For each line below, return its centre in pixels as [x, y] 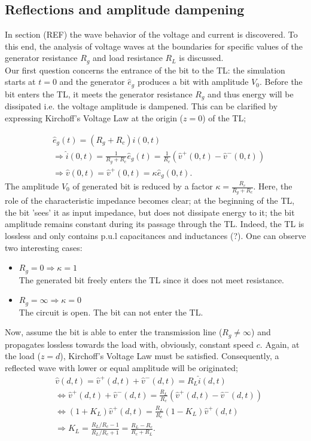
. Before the [281, 82]
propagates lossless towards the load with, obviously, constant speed [129, 344]
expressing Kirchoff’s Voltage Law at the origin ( [94, 117]
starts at [20, 82]
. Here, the [273, 186]
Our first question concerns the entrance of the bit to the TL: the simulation [145, 70]
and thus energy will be [251, 94]
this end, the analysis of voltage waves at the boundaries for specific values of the [154, 46]
